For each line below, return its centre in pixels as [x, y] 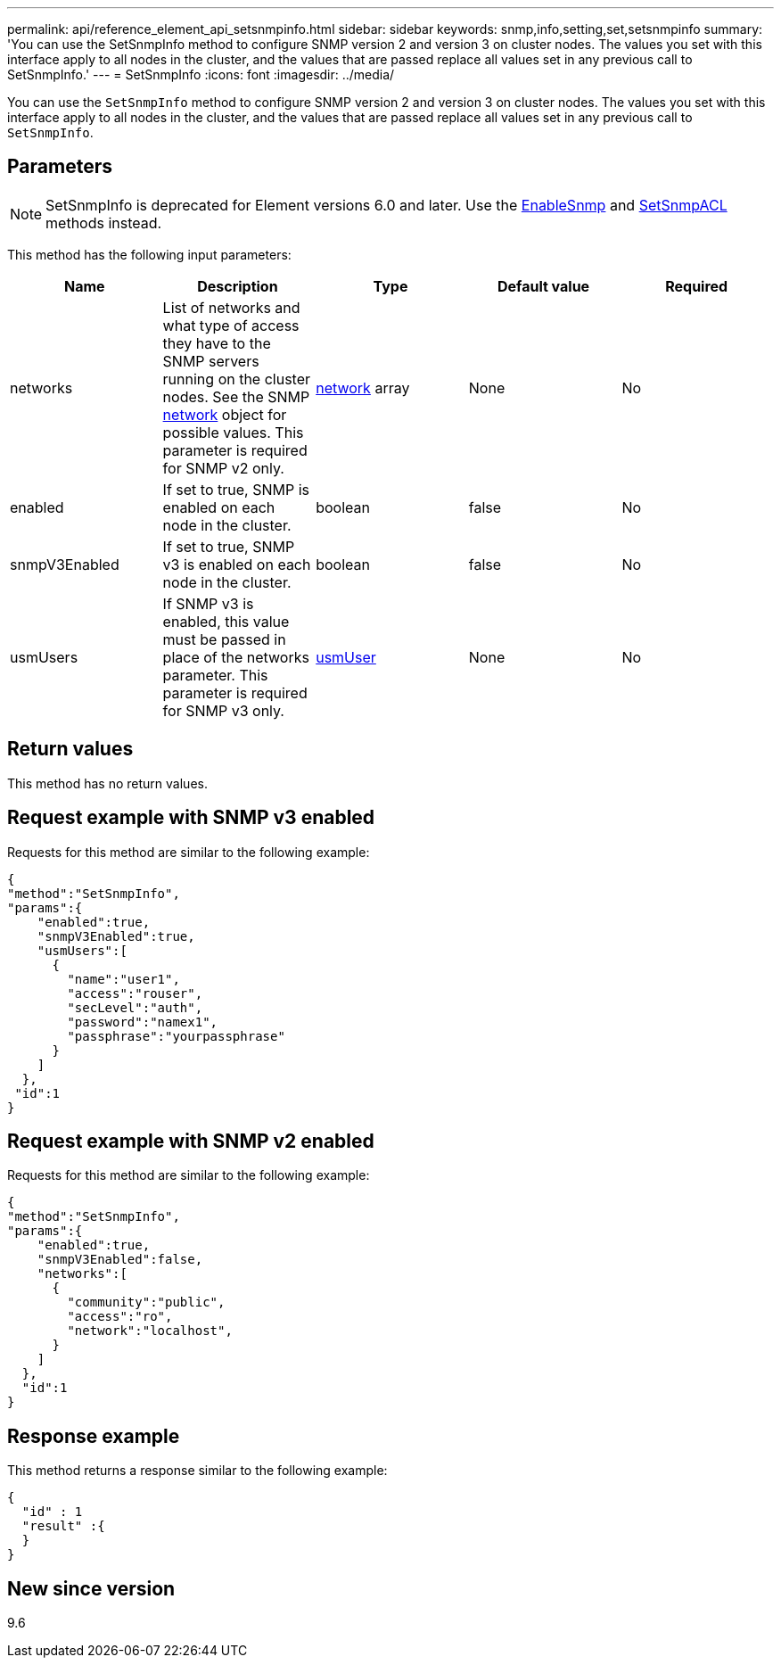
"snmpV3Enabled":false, [120, 1260]
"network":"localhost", [150, 1331]
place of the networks [236, 657]
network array [363, 387]
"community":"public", [146, 1302]
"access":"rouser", [135, 993]
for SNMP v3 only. [223, 710]
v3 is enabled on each [237, 564]
